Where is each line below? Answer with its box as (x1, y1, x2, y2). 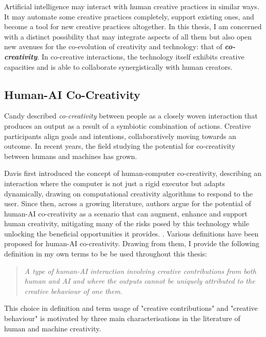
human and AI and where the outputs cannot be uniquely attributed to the (24, 275, 255, 286)
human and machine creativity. (4, 323, 101, 333)
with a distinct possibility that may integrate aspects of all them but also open (4, 31, 252, 42)
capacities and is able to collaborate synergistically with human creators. (4, 61, 233, 72)
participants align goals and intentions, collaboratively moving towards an (4, 130, 236, 141)
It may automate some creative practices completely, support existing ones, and (4, 11, 254, 22)
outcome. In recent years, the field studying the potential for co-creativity (4, 141, 236, 151)
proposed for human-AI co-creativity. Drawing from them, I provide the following (4, 238, 259, 249)
